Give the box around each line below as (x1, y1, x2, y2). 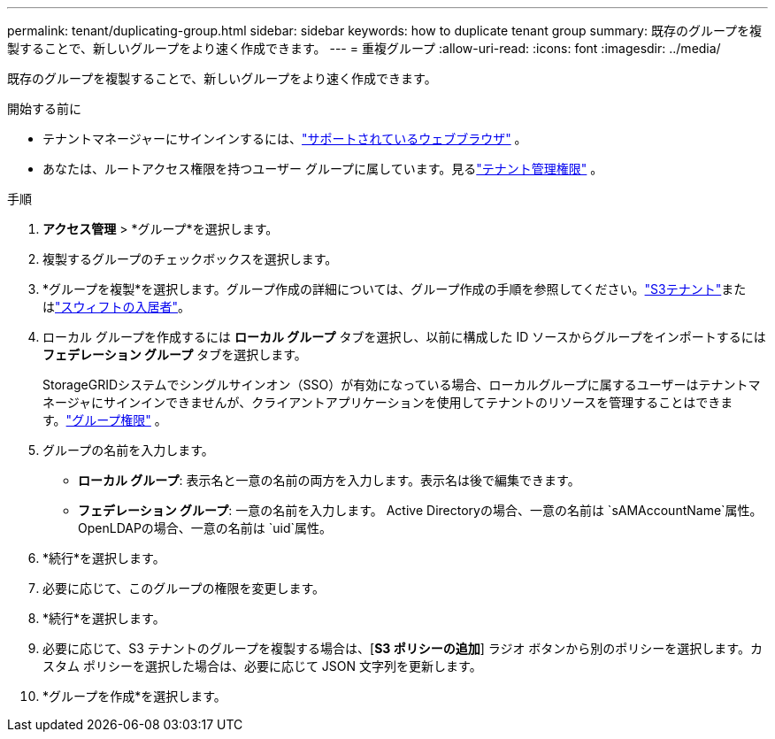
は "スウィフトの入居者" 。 (42, 299, 191, 314)
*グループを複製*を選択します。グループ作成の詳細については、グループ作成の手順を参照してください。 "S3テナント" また (42, 281, 747, 296)
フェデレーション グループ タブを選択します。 (42, 347, 307, 362)
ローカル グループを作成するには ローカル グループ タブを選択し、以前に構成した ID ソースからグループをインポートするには (42, 329, 766, 344)
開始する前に (7, 101, 81, 116)
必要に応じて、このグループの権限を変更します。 (42, 581, 326, 596)
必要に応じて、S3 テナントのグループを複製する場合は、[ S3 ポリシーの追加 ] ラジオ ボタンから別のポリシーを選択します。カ (42, 641, 763, 656)
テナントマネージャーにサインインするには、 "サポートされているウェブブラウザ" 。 (42, 131, 527, 146)
